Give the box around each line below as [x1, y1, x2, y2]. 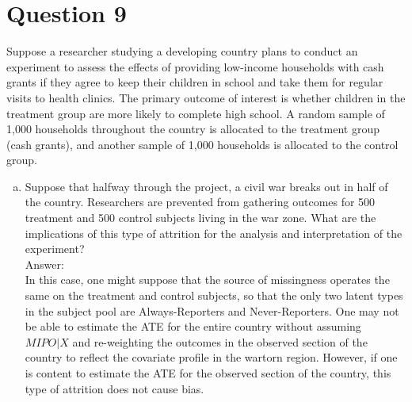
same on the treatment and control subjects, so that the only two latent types [25, 287, 403, 304]
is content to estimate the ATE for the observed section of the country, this [25, 365, 391, 381]
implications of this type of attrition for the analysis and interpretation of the [25, 224, 402, 241]
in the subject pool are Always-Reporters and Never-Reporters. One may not [25, 302, 399, 319]
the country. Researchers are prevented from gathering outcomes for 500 [25, 193, 376, 210]
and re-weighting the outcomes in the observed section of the [72, 333, 368, 350]
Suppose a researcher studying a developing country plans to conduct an [6, 43, 358, 59]
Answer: [25, 255, 64, 272]
